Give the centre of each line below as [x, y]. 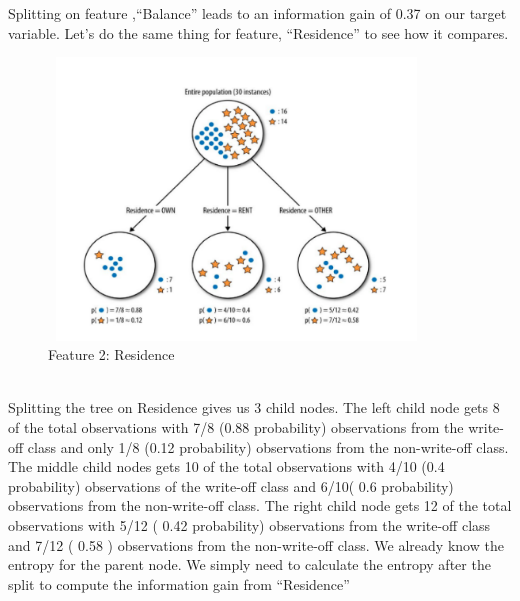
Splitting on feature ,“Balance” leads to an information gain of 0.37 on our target [257, 13]
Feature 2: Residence [111, 354]
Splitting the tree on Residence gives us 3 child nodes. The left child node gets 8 [254, 407]
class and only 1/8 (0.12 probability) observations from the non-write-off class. [268, 446]
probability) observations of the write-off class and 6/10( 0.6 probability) [231, 485]
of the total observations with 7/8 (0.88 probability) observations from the [236, 427]
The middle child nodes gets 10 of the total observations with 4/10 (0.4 [226, 466]
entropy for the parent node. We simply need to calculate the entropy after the [249, 564]
